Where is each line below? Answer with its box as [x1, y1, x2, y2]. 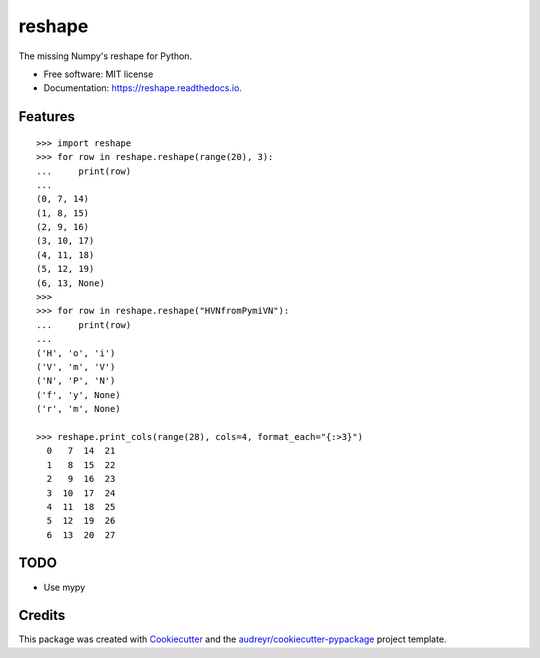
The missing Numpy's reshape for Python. [18, 50, 193, 62]
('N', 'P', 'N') [36, 375, 116, 387]
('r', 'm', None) [36, 403, 121, 415]
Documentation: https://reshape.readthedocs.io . [43, 82, 242, 94]
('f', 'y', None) [36, 389, 121, 400]
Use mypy [43, 581, 86, 593]
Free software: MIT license [43, 68, 154, 80]
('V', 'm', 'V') [36, 361, 116, 372]
